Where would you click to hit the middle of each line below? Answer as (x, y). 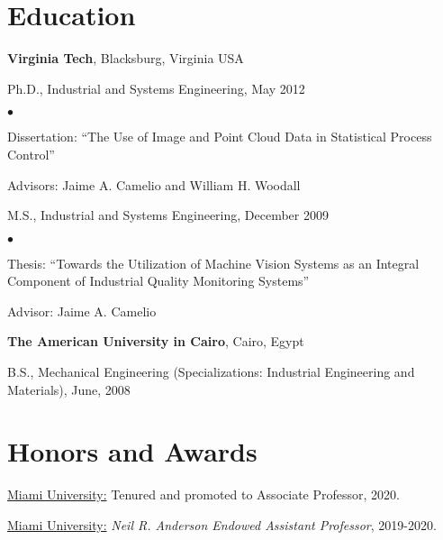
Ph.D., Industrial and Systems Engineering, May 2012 (156, 88)
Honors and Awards (132, 451)
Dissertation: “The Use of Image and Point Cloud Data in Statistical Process (220, 137)
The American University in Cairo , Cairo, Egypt (156, 341)
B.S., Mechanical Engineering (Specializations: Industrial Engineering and (211, 372)
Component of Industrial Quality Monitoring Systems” (158, 281)
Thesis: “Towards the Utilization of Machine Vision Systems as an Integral (213, 263)
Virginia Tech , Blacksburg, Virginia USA (126, 58)
